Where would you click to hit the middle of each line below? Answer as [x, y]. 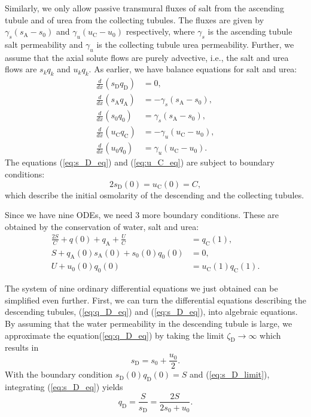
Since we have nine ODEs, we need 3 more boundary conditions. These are [142, 215]
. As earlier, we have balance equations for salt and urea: [193, 69]
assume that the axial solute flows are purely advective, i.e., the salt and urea [147, 57]
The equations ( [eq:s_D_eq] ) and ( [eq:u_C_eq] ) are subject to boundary [140, 162]
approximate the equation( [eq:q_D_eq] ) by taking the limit [115, 335]
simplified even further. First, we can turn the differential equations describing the [155, 300]
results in [22, 347]
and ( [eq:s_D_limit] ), [230, 374]
